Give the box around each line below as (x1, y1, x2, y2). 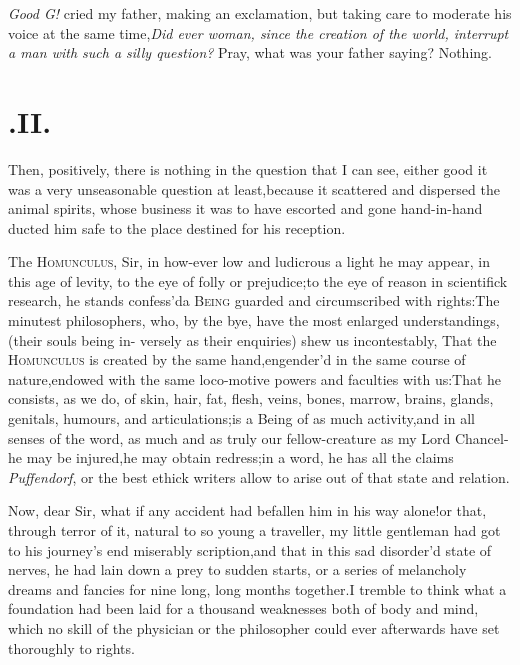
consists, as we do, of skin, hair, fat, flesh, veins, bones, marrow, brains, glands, (8, 388, 494, 409)
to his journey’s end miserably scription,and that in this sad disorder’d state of (8, 539, 492, 560)
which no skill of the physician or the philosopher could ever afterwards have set (8, 617, 500, 638)
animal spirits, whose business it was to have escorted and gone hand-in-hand (8, 198, 483, 219)
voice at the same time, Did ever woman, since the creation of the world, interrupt (8, 22, 509, 43)
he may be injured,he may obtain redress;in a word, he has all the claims (8, 447, 454, 468)
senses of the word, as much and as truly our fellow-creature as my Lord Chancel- (8, 427, 509, 448)
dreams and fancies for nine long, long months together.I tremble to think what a (8, 578, 507, 599)
